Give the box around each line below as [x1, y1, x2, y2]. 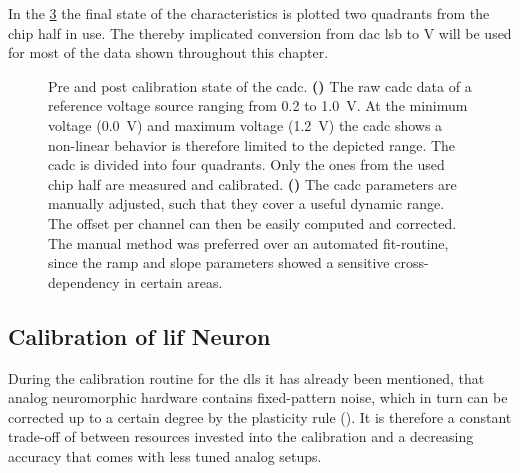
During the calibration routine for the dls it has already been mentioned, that [8, 367, 485, 388]
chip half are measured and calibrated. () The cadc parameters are [48, 173, 457, 194]
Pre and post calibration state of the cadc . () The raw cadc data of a [48, 75, 472, 96]
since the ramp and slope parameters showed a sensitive [48, 252, 390, 273]
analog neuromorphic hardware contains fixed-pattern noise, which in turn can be [8, 387, 508, 408]
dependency [48, 271, 120, 292]
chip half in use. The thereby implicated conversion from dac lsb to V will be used [8, 22, 512, 43]
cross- [394, 252, 429, 273]
